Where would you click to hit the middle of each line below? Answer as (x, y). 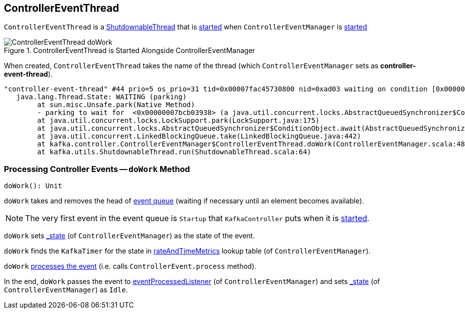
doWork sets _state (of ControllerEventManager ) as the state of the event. (130, 236)
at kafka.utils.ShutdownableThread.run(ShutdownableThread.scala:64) (174, 152)
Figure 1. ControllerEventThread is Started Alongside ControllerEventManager (130, 51)
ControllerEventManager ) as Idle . (66, 290)
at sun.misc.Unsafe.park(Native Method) (116, 105)
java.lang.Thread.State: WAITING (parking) (101, 97)
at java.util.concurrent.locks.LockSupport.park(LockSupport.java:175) (178, 121)
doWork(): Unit (33, 186)
